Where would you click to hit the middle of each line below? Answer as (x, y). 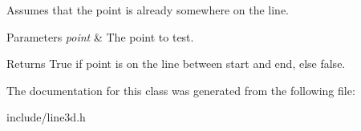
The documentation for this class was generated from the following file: (181, 90)
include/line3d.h (46, 117)
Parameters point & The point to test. (100, 36)
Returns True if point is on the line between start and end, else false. (176, 64)
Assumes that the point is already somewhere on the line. (148, 10)
